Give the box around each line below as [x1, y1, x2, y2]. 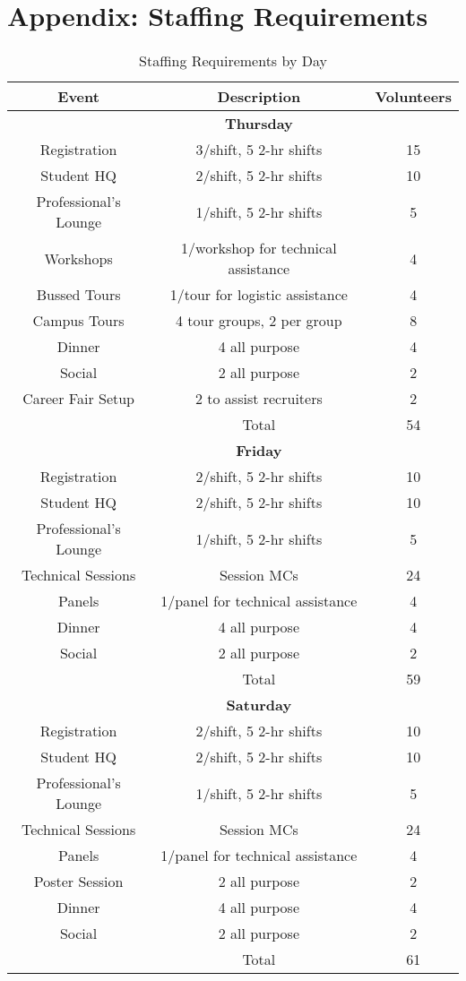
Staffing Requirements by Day [139, 50, 327, 72]
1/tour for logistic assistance [169, 284, 348, 305]
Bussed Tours [36, 284, 121, 305]
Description [217, 86, 301, 108]
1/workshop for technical [181, 237, 337, 259]
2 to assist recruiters [194, 388, 323, 409]
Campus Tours [32, 310, 125, 331]
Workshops [44, 247, 113, 269]
